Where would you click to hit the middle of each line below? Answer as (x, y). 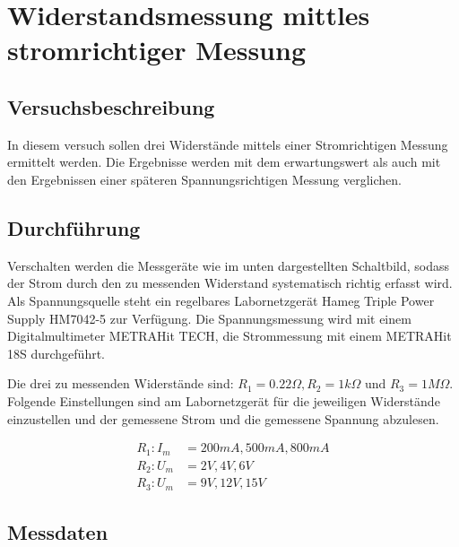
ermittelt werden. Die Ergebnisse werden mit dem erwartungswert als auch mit (224, 162)
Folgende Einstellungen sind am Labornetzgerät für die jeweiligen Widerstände (224, 400)
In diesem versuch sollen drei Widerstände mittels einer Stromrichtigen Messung (228, 144)
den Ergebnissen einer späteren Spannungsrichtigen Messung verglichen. (204, 179)
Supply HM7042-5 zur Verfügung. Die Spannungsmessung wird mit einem (209, 318)
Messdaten (58, 531)
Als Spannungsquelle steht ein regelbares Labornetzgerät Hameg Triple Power (221, 300)
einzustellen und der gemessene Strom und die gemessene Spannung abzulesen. (223, 418)
